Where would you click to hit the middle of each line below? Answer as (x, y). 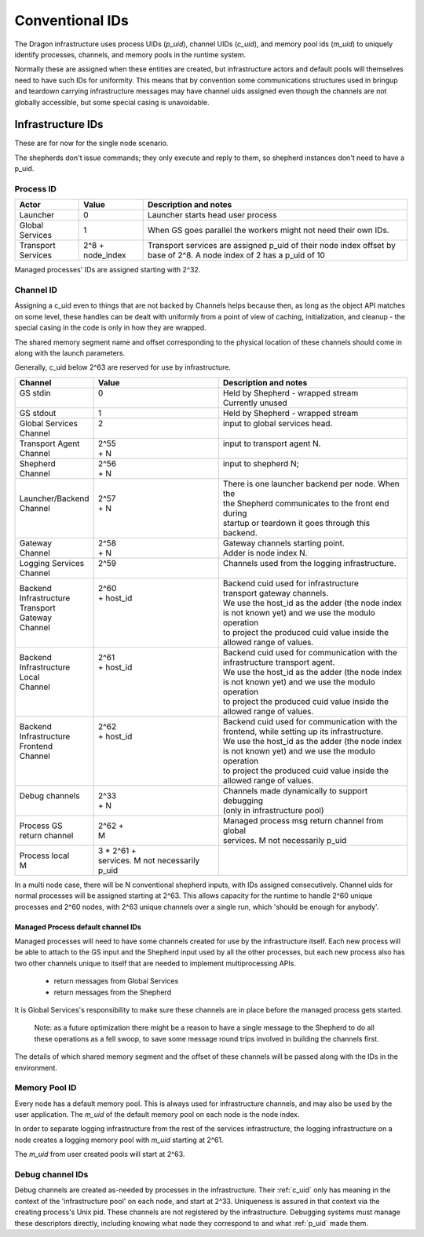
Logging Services (52, 563)
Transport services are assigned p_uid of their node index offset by (272, 246)
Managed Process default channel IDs (78, 927)
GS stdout (38, 413)
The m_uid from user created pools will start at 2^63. (100, 1155)
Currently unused (255, 403)
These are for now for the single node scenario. (91, 143)
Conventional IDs (71, 20)
